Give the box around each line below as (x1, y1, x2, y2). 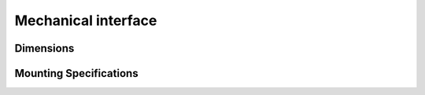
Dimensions (14, 42, 75, 55)
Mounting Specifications (14, 67, 139, 80)
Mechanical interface (14, 12, 157, 29)
